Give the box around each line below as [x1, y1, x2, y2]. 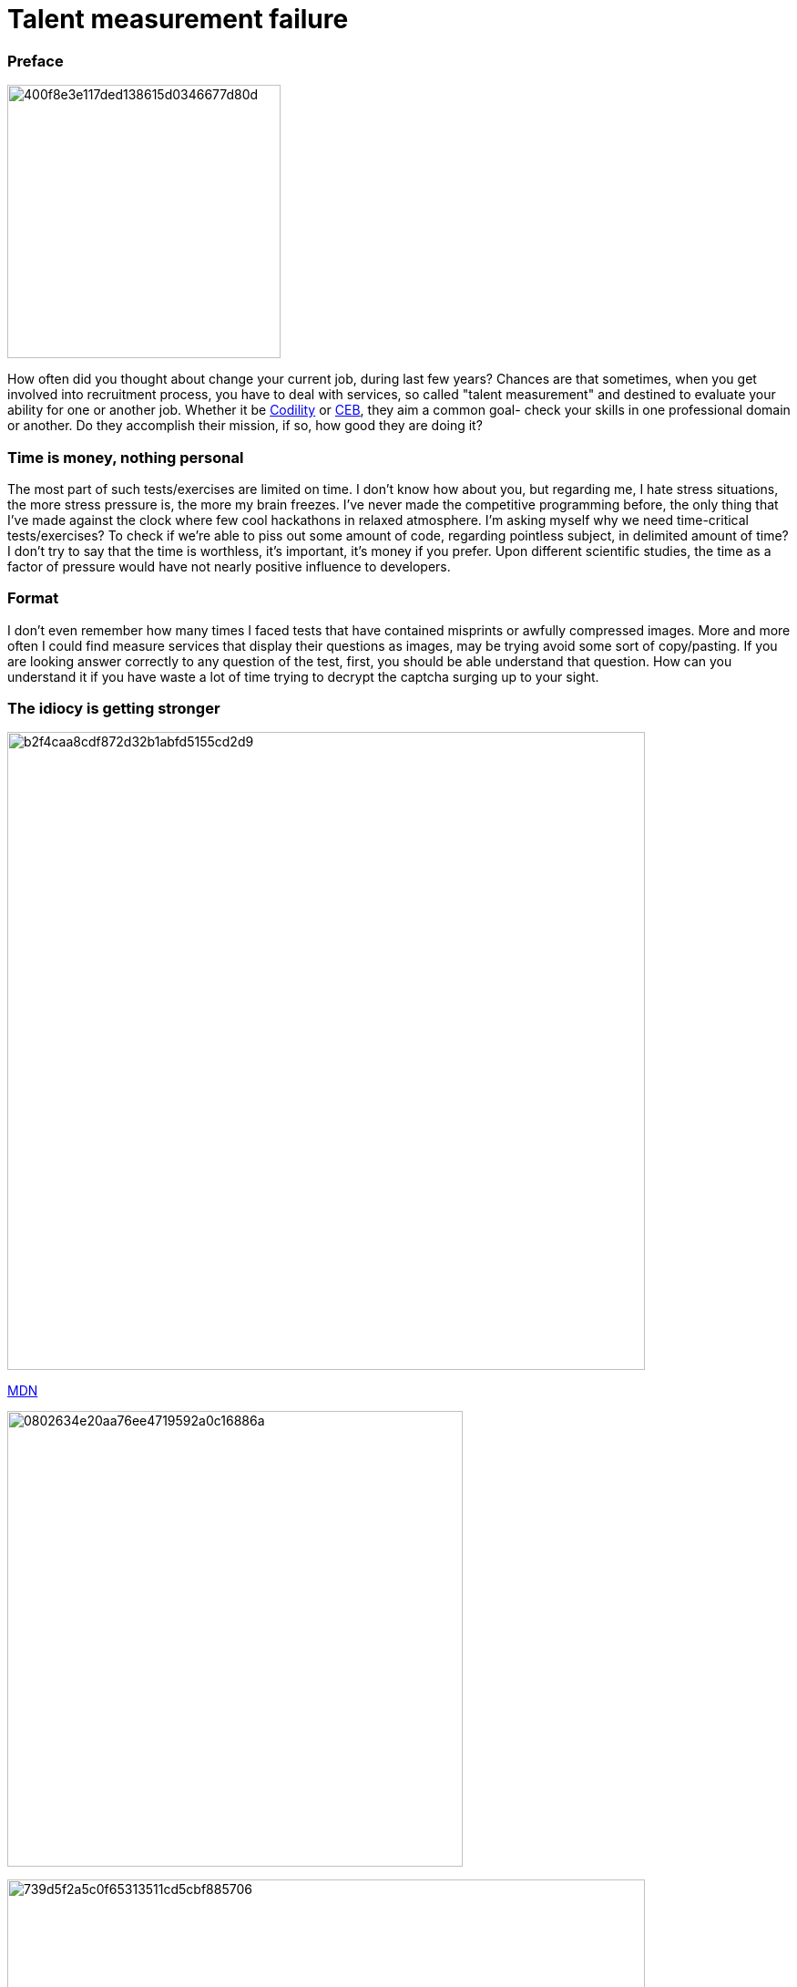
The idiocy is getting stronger [7, 699, 220, 717]
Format [7, 589, 59, 608]
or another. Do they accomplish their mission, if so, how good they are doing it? [7, 417, 483, 434]
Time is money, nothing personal [7, 448, 244, 467]
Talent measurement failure [7, 4, 349, 35]
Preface [7, 51, 64, 70]
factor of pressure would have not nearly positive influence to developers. [7, 558, 451, 574]
